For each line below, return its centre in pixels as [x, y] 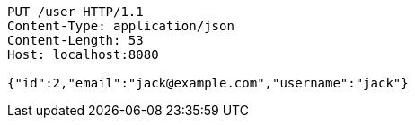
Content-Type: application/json [121, 26]
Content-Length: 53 [75, 40]
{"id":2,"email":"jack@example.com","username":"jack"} [208, 83]
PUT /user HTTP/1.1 [75, 12]
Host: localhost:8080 [83, 54]
